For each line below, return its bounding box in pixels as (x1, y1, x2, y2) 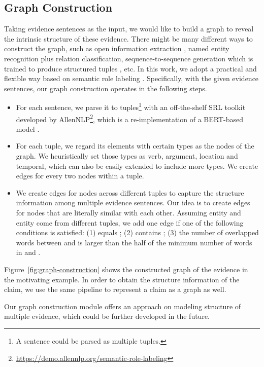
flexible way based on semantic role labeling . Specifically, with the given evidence (4, 73, 259, 84)
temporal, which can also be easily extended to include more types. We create (16, 160, 258, 171)
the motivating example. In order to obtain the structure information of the (4, 274, 240, 284)
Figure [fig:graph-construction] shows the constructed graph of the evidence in (4, 264, 248, 274)
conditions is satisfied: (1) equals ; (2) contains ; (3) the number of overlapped (16, 227, 259, 238)
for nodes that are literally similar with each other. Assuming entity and (16, 207, 241, 218)
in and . (16, 247, 41, 258)
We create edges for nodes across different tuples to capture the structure (16, 187, 244, 198)
